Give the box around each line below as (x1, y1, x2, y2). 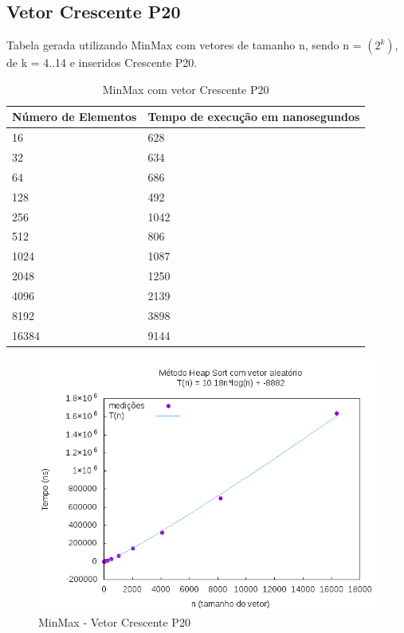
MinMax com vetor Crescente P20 (102, 80, 269, 97)
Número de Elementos (12, 108, 137, 125)
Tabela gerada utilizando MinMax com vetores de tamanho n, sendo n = (6, 37, 362, 53)
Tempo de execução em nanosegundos (147, 108, 360, 125)
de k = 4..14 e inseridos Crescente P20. (6, 54, 198, 71)
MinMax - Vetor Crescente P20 (38, 614, 190, 631)
